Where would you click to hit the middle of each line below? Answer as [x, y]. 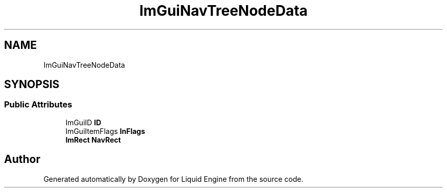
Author [22, 159]
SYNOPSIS [32, 85]
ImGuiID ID [83, 122]
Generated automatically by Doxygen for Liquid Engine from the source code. [173, 179]
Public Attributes [38, 105]
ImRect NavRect [93, 140]
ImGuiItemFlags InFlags [105, 131]
